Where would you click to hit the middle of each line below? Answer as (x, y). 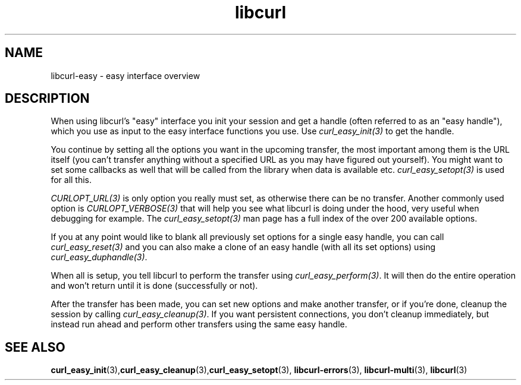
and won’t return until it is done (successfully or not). (154, 286)
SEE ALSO (35, 347)
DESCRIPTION (47, 99)
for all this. (71, 180)
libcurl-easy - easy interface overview (125, 75)
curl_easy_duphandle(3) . (99, 257)
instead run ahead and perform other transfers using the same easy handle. (199, 324)
